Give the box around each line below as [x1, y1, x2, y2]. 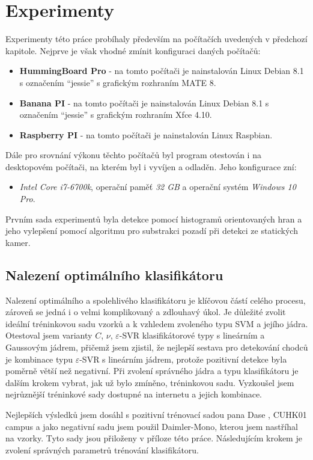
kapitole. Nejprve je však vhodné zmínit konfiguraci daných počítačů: [5, 44, 261, 57]
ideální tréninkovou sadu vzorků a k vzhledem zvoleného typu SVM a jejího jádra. [5, 317, 308, 330]
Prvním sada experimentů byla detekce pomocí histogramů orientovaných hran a [5, 212, 302, 225]
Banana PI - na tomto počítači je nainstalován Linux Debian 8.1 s [19, 96, 269, 109]
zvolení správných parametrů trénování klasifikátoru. [5, 443, 199, 456]
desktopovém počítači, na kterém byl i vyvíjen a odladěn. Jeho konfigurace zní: [5, 160, 297, 173]
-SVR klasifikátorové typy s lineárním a [119, 329, 265, 342]
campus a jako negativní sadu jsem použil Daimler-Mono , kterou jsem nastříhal [5, 420, 298, 432]
